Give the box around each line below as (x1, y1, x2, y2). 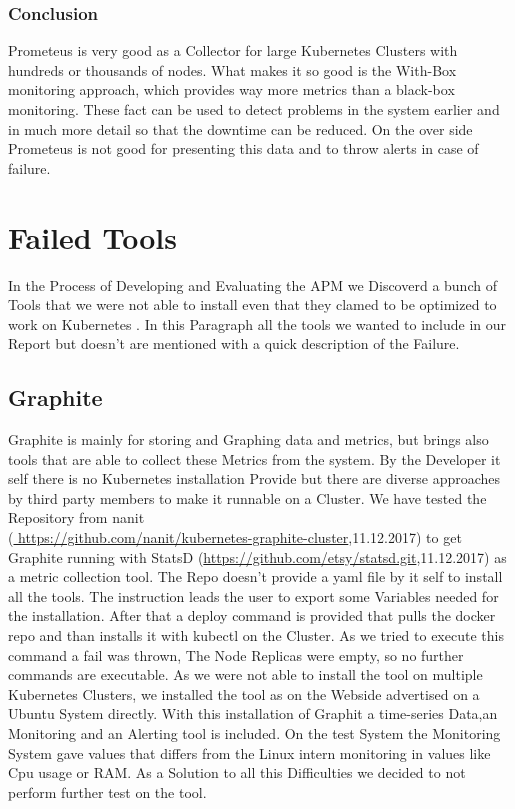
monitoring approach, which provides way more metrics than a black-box (8, 79, 455, 100)
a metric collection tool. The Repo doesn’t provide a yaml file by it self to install (8, 566, 503, 587)
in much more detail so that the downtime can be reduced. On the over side (8, 118, 473, 139)
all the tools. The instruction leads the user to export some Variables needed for (8, 585, 499, 606)
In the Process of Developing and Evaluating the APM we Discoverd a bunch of (8, 274, 497, 295)
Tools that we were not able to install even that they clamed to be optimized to (8, 294, 497, 315)
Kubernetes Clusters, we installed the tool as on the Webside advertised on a (8, 683, 480, 704)
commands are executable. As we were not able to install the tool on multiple (8, 664, 483, 685)
